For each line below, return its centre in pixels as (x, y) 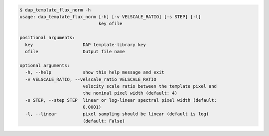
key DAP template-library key (86, 44)
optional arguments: (45, 65)
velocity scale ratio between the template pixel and (149, 86)
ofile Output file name (75, 51)
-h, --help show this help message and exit (95, 72)
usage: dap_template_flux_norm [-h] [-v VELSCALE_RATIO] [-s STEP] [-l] (110, 17)
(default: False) (104, 121)
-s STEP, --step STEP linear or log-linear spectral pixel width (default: (121, 100)
